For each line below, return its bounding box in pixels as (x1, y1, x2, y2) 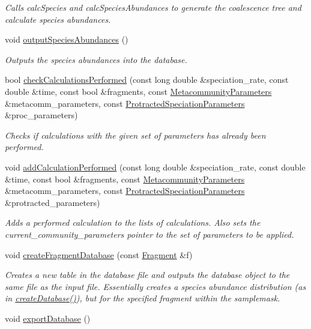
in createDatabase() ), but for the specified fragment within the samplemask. (5, 292, 280, 304)
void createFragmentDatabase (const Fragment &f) (5, 248, 193, 261)
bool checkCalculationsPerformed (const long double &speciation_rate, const (5, 73, 289, 86)
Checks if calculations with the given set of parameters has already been (5, 128, 266, 141)
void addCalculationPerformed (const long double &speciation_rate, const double (5, 160, 306, 173)
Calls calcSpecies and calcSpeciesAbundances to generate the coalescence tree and (5, 1, 301, 13)
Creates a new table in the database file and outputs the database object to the (5, 268, 290, 281)
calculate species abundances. (5, 13, 111, 25)
